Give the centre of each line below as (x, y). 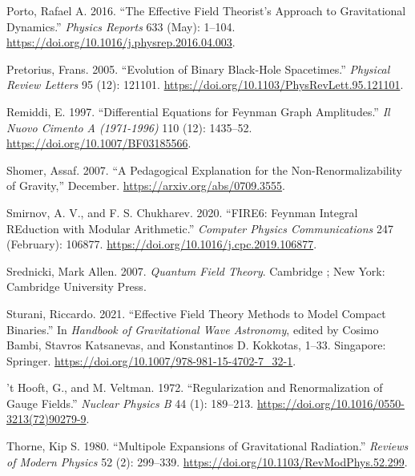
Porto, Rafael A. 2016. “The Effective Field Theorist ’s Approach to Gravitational (206, 10)
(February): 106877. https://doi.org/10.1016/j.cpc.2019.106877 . (162, 244)
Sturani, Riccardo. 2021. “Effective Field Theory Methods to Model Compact (196, 313)
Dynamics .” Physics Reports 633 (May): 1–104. (121, 26)
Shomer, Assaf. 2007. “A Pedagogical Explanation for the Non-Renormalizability (205, 169)
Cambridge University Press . (77, 286)
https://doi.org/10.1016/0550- (331, 403)
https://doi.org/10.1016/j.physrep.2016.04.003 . (121, 42)
